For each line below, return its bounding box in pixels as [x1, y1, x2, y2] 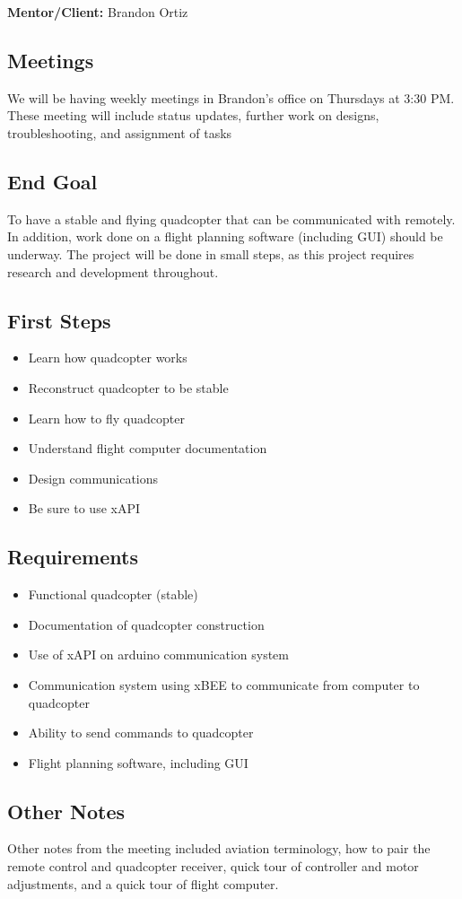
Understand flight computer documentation [28, 439, 267, 458]
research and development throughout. [7, 262, 219, 281]
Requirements [7, 543, 138, 571]
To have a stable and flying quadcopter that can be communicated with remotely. [7, 209, 456, 228]
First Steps [7, 306, 111, 334]
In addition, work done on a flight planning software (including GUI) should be [7, 227, 443, 246]
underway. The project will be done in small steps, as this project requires [7, 244, 414, 263]
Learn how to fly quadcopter [28, 408, 185, 427]
